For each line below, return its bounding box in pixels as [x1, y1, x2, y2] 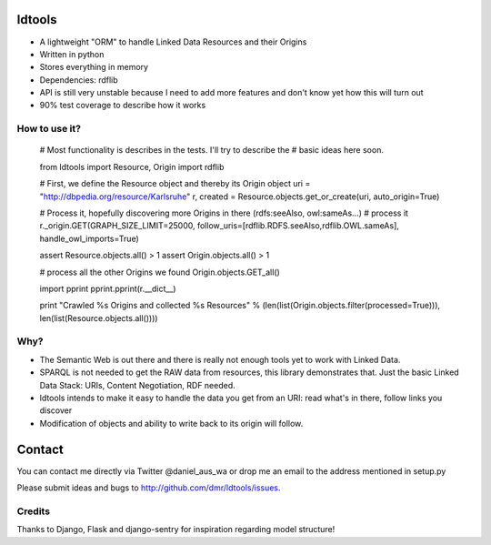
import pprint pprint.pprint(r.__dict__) [39, 283, 176, 294]
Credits [16, 505, 50, 518]
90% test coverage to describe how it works [39, 100, 206, 111]
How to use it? [16, 123, 82, 136]
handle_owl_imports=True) [39, 233, 140, 244]
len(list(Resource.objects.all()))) [39, 312, 158, 323]
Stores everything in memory [39, 62, 149, 73]
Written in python [39, 48, 105, 59]
